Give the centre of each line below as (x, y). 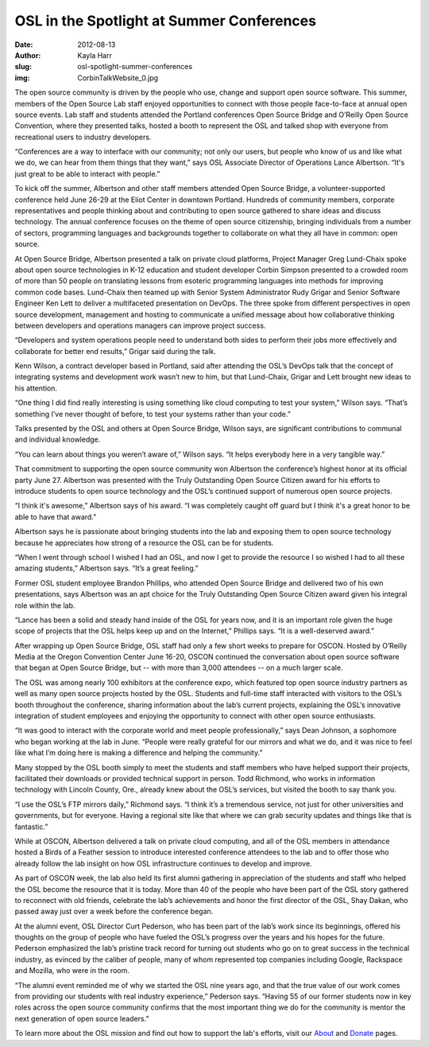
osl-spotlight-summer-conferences (135, 67)
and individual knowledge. (58, 440)
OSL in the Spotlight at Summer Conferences (166, 21)
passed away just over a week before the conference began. (114, 912)
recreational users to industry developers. (83, 137)
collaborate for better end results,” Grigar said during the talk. (115, 351)
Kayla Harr (95, 55)
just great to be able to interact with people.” (87, 173)
